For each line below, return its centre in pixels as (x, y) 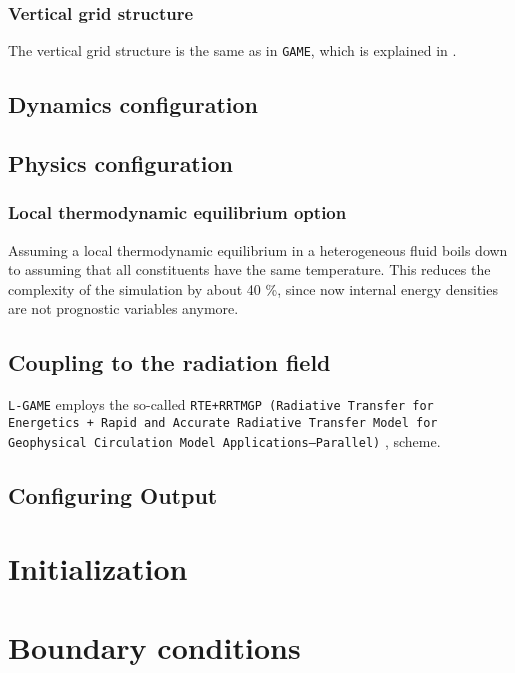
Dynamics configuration (133, 104)
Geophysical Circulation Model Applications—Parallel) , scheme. (224, 440)
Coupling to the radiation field (169, 362)
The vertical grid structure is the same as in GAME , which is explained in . (232, 50)
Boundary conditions (154, 646)
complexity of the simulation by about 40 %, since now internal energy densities (253, 288)
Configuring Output (113, 494)
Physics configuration (120, 163)
